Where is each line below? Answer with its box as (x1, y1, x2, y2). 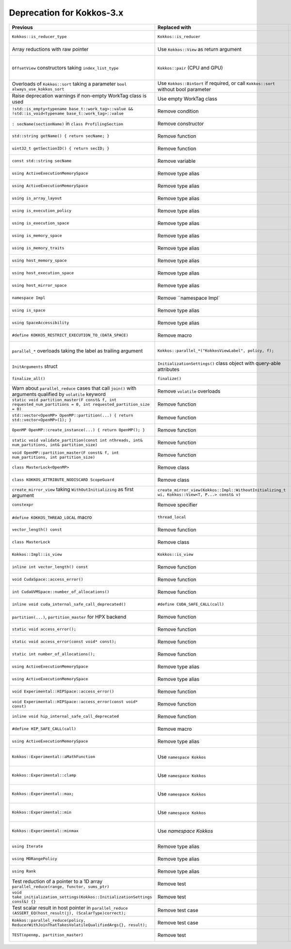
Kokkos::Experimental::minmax (12, 828, 79, 833)
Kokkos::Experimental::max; (12, 791, 74, 796)
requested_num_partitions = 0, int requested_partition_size (12, 401, 150, 407)
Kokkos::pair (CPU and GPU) (157, 64, 223, 71)
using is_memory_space (12, 233, 63, 238)
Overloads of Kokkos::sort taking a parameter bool (12, 81, 127, 87)
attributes (157, 366, 179, 373)
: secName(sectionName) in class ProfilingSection (12, 120, 124, 127)
